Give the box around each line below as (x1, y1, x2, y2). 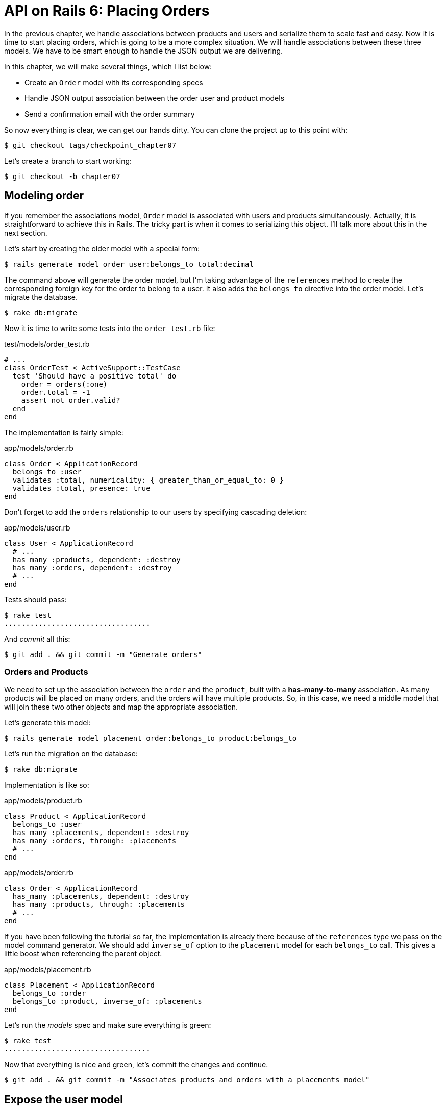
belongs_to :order (12, 989, 86, 998)
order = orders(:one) (21, 380, 108, 388)
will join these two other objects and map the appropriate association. (4, 702, 238, 712)
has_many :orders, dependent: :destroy (12, 563, 172, 572)
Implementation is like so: (4, 780, 89, 790)
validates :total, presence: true (12, 484, 151, 492)
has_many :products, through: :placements (12, 900, 185, 909)
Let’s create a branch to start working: (4, 156, 132, 165)
